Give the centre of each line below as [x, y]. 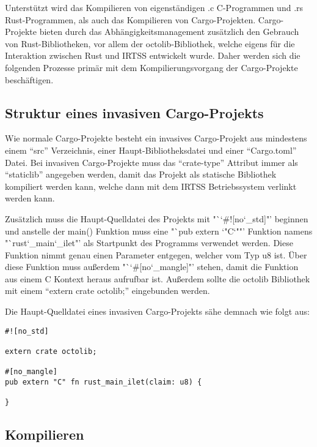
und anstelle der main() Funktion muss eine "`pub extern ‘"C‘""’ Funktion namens [159, 231]
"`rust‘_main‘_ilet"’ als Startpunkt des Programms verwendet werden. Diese [149, 243]
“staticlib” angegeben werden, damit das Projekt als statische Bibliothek [141, 174]
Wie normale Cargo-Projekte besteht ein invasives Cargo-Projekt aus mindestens [156, 138]
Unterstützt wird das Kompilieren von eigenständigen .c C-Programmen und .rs [154, 7]
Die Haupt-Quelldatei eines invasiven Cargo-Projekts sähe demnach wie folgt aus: [157, 311]
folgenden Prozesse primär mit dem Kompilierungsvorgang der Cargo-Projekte [151, 67]
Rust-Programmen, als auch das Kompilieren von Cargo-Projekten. [130, 19]
